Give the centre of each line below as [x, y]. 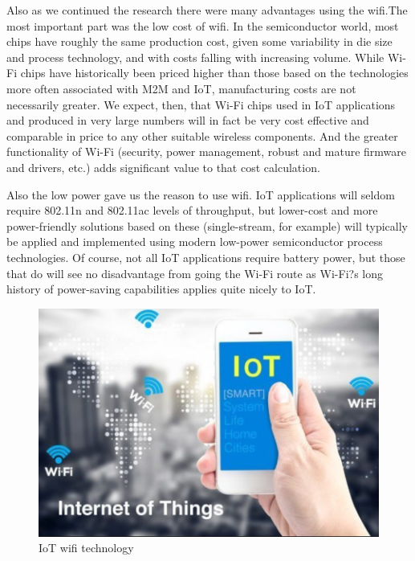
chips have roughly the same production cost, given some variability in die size [199, 41]
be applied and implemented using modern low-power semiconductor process [195, 242]
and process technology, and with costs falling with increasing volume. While [195, 57]
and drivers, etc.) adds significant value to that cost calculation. [163, 167]
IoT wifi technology [86, 548]
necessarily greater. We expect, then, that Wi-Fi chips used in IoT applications [201, 104]
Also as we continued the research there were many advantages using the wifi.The [207, 10]
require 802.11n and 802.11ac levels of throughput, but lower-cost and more [192, 210]
